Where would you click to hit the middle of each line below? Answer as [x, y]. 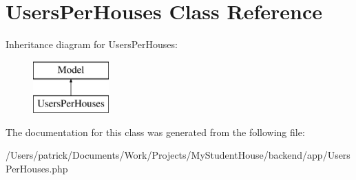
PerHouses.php [37, 169]
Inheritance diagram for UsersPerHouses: [92, 44]
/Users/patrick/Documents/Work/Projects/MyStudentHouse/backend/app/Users [178, 155]
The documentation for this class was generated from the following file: [155, 132]
